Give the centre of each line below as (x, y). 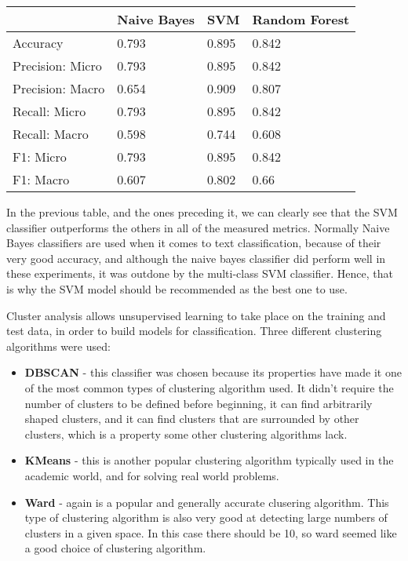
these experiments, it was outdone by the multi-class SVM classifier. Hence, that (200, 273)
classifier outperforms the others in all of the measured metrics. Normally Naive (198, 227)
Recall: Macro (51, 134)
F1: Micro (40, 157)
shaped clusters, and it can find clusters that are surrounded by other (192, 419)
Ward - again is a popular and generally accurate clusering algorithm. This (207, 502)
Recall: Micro (49, 111)
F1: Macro (41, 179)
